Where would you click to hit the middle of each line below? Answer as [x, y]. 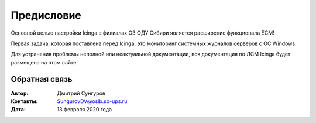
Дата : [18, 110]
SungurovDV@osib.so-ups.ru [92, 101]
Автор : [20, 93]
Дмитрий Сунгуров [81, 93]
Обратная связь [42, 79]
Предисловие [46, 15]
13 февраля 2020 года [85, 110]
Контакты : [24, 101]
